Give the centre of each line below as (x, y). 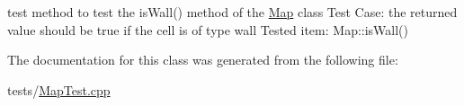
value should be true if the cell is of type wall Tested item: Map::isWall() (208, 29)
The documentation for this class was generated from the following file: (203, 60)
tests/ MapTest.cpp (59, 89)
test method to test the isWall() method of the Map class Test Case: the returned (232, 12)
